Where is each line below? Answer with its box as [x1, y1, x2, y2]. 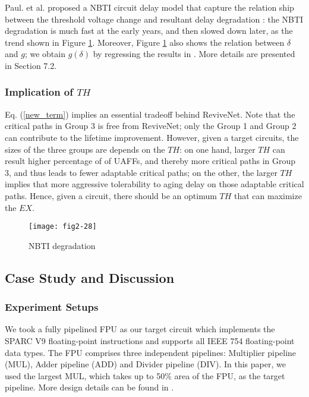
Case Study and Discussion [5, 268, 175, 286]
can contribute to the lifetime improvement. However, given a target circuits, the [5, 131, 299, 143]
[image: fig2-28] [29, 222, 97, 231]
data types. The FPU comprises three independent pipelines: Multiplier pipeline [5, 346, 297, 358]
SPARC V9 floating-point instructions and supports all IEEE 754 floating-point [5, 334, 295, 346]
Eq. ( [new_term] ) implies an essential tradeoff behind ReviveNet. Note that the [5, 108, 295, 120]
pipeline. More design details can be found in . [5, 381, 174, 393]
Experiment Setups [5, 300, 99, 314]
